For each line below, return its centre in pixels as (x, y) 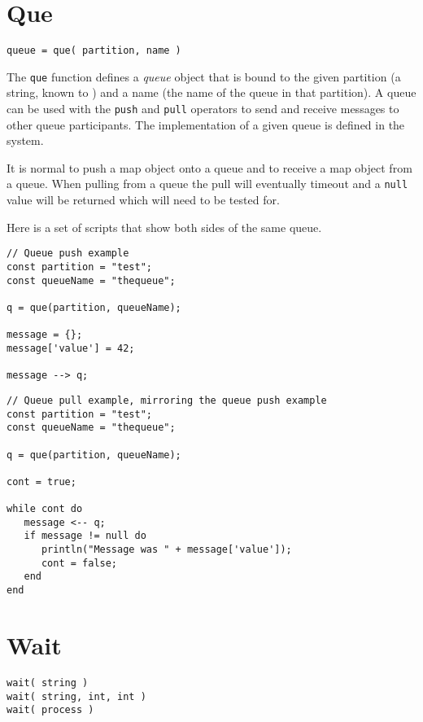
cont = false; (79, 563)
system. (25, 140)
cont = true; (41, 481)
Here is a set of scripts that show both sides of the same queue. (164, 227)
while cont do (45, 509)
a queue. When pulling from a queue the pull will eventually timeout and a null (207, 184)
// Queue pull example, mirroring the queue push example (167, 400)
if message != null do (85, 536)
